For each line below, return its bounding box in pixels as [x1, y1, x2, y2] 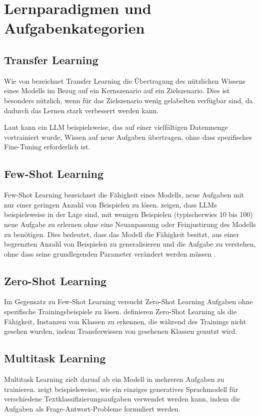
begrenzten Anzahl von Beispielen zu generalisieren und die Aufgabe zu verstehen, [4, 239, 256, 249]
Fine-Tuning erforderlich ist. [4, 141, 90, 152]
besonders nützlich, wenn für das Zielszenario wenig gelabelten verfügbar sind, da [4, 95, 253, 105]
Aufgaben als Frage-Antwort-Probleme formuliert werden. [4, 403, 180, 413]
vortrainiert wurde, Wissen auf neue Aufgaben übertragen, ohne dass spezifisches [4, 131, 252, 142]
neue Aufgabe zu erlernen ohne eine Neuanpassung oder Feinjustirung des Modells [4, 219, 256, 229]
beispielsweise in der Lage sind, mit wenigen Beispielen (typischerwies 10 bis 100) [4, 209, 253, 220]
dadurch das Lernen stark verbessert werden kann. [4, 105, 159, 115]
